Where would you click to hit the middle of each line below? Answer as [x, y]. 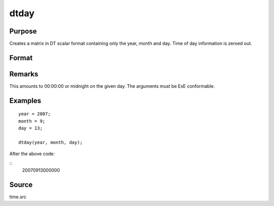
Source [21, 184]
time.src [18, 197]
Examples [25, 101]
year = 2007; [35, 114]
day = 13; [30, 128]
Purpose [23, 31]
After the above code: [32, 154]
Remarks [24, 74]
